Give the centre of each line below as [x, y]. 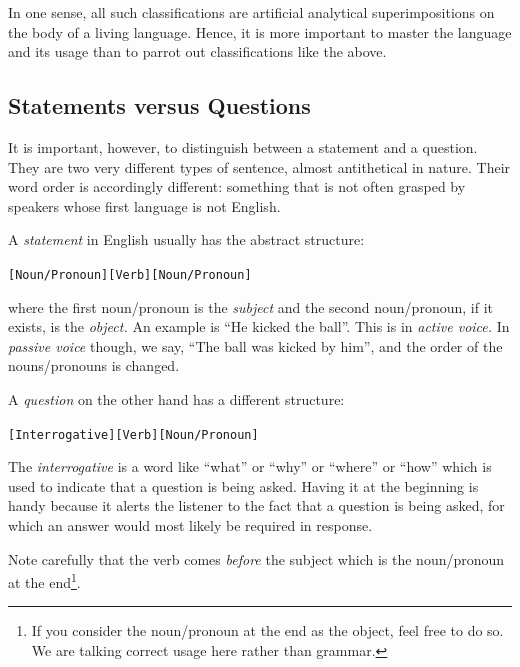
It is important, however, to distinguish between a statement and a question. [243, 146]
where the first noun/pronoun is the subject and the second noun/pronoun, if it [250, 306]
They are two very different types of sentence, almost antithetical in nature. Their [259, 166]
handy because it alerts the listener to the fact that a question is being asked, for [256, 505]
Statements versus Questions [159, 105]
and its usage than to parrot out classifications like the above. [197, 51]
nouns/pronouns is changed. [94, 365]
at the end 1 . [44, 580]
